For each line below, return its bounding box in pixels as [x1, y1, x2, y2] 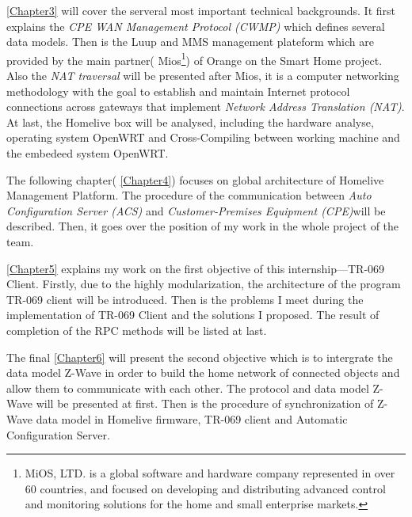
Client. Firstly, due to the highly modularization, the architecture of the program [6, 276, 401, 292]
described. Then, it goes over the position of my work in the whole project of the [6, 218, 399, 234]
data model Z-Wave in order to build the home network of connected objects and [6, 364, 400, 381]
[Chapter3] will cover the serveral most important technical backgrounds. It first [6, 2, 395, 18]
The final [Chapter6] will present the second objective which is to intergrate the [6, 348, 393, 365]
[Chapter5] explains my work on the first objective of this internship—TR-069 [6, 260, 385, 276]
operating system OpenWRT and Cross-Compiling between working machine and [6, 129, 400, 146]
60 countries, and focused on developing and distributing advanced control [25, 480, 386, 496]
